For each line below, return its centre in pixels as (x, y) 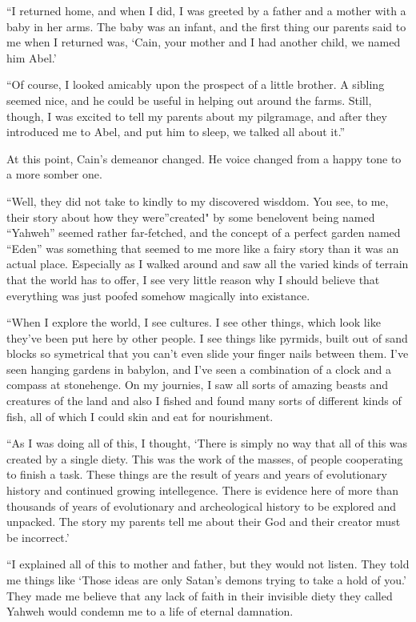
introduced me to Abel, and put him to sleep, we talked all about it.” (176, 132)
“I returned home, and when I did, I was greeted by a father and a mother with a (206, 10)
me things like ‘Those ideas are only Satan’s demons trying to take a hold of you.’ (206, 580)
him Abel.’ (32, 57)
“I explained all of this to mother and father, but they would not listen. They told (208, 564)
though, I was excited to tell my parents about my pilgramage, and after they (197, 116)
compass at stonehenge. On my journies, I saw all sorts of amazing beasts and (198, 385)
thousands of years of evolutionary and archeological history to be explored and (202, 506)
